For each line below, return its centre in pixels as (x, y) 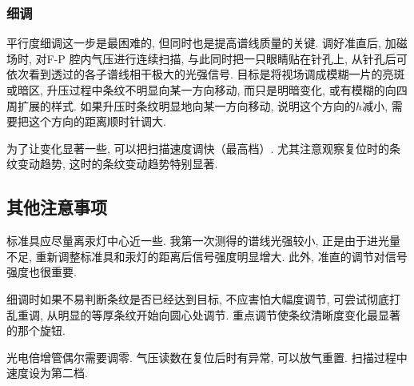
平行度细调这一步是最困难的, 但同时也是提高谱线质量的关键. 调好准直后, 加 (201, 43)
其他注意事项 (57, 207)
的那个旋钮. (36, 330)
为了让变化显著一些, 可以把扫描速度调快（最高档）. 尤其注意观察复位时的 (198, 148)
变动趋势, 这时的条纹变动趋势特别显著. (117, 164)
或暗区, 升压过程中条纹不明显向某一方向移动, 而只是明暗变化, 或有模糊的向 (201, 90)
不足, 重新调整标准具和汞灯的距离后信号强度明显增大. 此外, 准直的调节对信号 (207, 256)
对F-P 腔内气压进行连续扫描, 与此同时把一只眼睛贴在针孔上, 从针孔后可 (221, 58)
